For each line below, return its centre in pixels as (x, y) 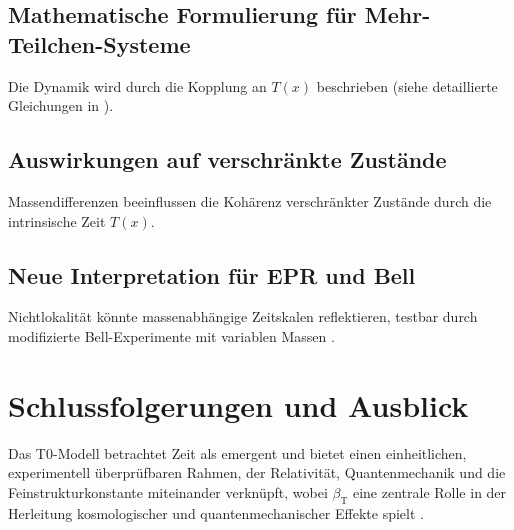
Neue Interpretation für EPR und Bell (212, 274)
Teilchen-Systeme (99, 43)
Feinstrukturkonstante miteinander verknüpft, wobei (168, 491)
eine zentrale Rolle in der (429, 491)
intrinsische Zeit (57, 220)
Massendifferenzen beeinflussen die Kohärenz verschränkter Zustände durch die (250, 200)
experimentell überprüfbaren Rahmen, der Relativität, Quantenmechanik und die (257, 472)
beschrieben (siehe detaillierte (407, 85)
